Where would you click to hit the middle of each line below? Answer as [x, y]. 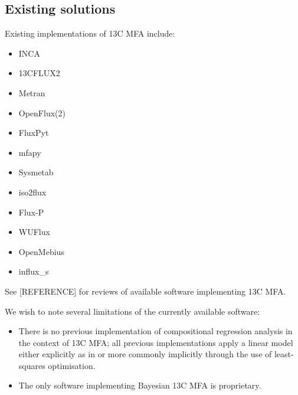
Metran [32, 92]
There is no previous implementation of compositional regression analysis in [155, 331]
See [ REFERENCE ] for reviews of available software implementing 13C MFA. [145, 291]
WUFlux [34, 232]
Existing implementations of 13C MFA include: [90, 33]
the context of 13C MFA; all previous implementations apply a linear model [156, 342]
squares [32, 365]
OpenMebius [41, 251]
